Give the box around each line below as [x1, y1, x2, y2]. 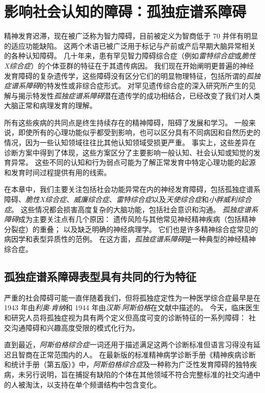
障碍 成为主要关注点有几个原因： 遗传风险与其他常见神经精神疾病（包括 [4, 214, 242, 224]
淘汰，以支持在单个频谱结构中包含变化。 [25, 379, 161, 389]
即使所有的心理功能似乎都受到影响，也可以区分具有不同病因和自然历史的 [18, 127, 260, 138]
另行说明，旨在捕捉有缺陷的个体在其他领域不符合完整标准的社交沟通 [25, 369, 253, 379]
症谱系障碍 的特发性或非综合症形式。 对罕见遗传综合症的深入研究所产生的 [4, 80, 249, 91]
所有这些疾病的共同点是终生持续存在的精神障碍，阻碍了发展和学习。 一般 [4, 117, 249, 127]
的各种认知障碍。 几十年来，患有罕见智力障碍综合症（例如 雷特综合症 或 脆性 [4, 50, 256, 61]
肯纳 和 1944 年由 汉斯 [51, 302, 120, 313]
